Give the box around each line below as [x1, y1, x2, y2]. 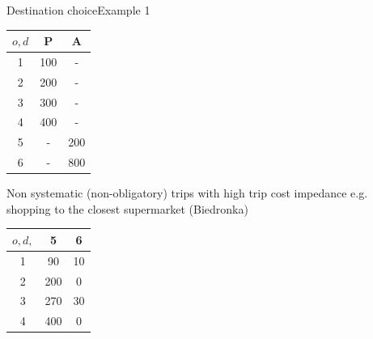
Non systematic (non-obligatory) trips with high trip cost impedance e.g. [6, 184, 368, 201]
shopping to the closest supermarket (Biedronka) [6, 200, 248, 217]
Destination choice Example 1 [6, 2, 150, 18]
